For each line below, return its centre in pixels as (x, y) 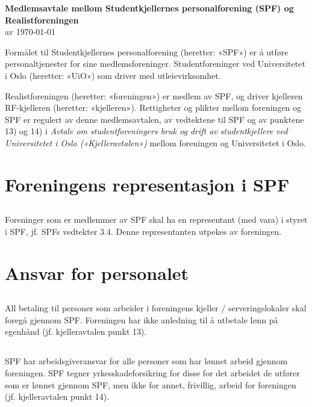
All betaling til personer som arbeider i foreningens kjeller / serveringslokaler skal (156, 308)
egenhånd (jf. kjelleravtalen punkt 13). (76, 331)
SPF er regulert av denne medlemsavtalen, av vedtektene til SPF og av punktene (154, 119)
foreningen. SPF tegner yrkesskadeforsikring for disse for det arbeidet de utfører (152, 373)
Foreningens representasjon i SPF (147, 184)
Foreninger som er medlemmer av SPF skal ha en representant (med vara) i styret (156, 219)
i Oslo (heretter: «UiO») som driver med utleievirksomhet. (113, 75)
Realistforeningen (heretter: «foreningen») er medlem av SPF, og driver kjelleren (154, 95)
